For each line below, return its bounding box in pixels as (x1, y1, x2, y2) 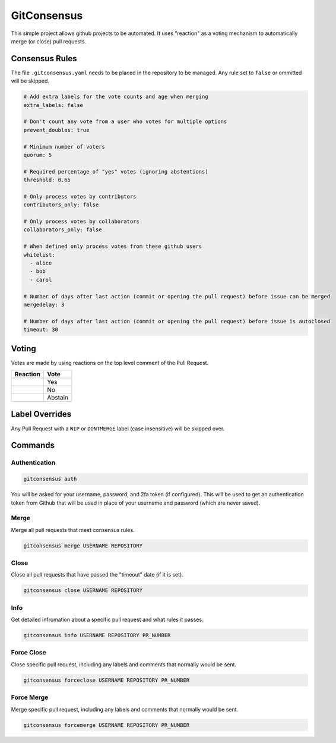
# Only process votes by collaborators (23, 218, 140, 225)
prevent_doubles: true (23, 127, 90, 133)
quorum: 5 (23, 152, 52, 158)
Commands (11, 440, 55, 451)
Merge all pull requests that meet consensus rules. (11, 526, 135, 533)
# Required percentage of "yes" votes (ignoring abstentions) (23, 168, 208, 175)
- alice (30, 260, 52, 267)
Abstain (46, 393, 68, 402)
